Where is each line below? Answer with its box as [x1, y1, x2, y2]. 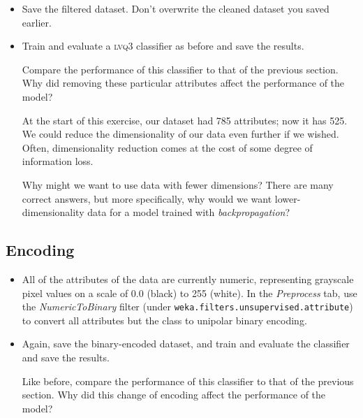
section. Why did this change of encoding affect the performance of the [22, 387, 326, 402]
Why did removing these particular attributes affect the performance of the [22, 75, 345, 90]
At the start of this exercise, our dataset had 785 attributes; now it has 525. [22, 113, 348, 127]
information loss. [22, 154, 94, 168]
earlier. [22, 15, 52, 29]
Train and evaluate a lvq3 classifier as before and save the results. [22, 38, 304, 53]
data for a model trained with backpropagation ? [87, 205, 290, 219]
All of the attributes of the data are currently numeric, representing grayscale [22, 271, 354, 286]
